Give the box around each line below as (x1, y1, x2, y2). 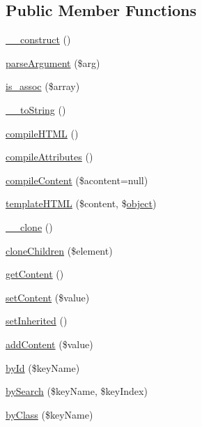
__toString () (6, 102, 66, 117)
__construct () (6, 32, 71, 47)
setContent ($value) (6, 290, 90, 304)
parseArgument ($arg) (6, 55, 100, 70)
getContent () (6, 267, 64, 281)
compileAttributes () (6, 149, 93, 164)
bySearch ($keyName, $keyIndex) (6, 384, 148, 398)
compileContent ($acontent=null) (6, 172, 148, 187)
